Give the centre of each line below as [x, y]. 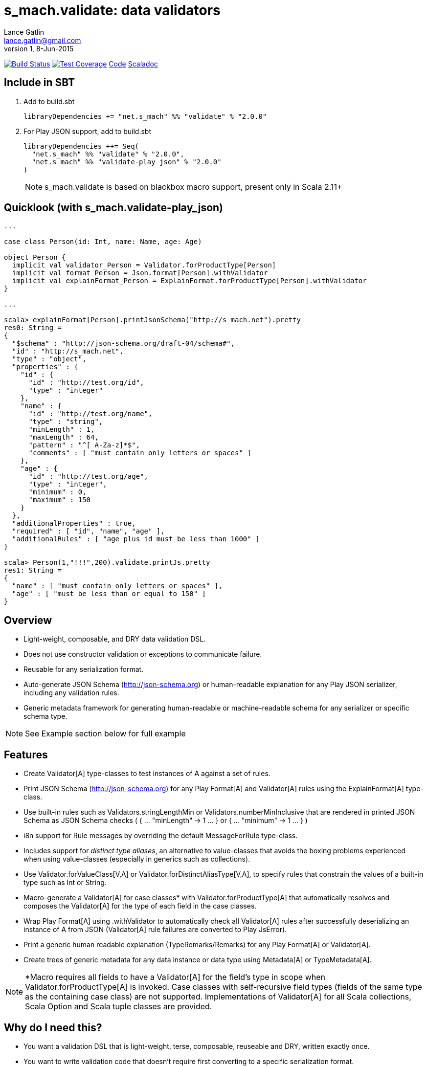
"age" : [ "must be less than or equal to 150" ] [109, 594]
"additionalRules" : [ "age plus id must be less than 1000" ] [136, 539]
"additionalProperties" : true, [74, 523]
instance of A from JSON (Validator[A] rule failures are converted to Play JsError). [155, 930]
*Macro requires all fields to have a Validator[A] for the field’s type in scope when [175, 977]
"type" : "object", [49, 359]
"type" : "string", [66, 422]
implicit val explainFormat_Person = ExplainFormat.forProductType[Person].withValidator [189, 281]
